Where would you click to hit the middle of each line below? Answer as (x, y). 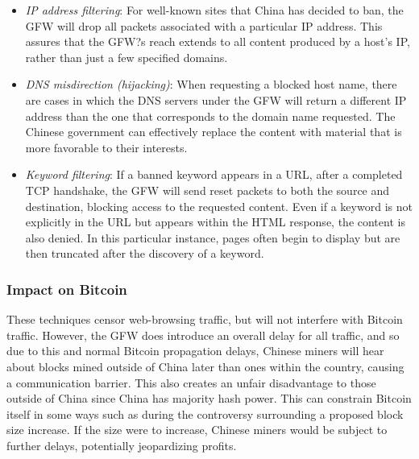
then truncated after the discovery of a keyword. (145, 253)
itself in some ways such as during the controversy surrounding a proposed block (205, 414)
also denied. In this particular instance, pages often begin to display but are (213, 237)
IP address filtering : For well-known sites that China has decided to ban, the (214, 10)
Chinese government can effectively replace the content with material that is (214, 132)
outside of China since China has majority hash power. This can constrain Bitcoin (209, 398)
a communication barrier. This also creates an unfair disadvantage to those (191, 382)
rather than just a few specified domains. (127, 57)
